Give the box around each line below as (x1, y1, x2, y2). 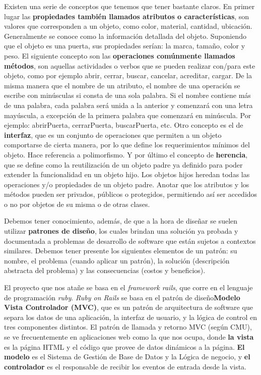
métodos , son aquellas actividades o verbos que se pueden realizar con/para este (4, 60, 255, 71)
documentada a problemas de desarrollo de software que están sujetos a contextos (4, 235, 256, 246)
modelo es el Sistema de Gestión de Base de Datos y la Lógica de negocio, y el (4, 351, 250, 362)
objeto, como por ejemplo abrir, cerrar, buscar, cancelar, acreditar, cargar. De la (4, 70, 252, 81)
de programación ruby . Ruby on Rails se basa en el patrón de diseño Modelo (4, 292, 240, 302)
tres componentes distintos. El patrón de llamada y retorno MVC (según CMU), (4, 322, 252, 332)
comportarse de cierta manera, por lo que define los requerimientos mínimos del (4, 139, 250, 150)
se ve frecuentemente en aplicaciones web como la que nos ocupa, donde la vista (4, 332, 254, 342)
